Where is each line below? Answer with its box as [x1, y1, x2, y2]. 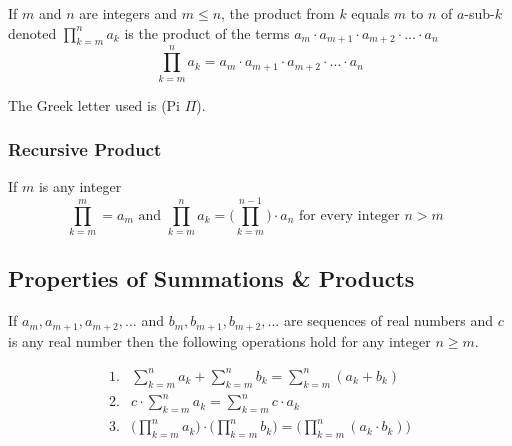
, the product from [221, 3, 335, 23]
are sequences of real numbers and [283, 310, 494, 331]
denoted [8, 22, 57, 43]
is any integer [38, 176, 122, 197]
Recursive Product [8, 137, 162, 162]
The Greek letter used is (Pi [8, 94, 181, 115]
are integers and [79, 3, 178, 23]
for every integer [298, 208, 400, 223]
